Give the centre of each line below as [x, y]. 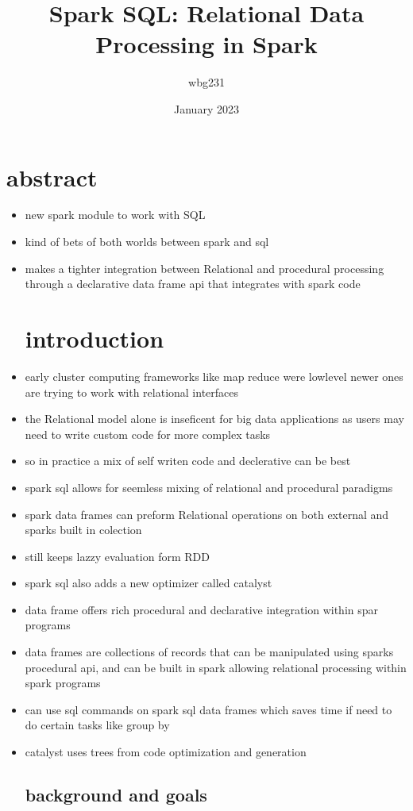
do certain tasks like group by [97, 725]
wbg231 [206, 82]
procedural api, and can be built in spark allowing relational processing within [216, 667]
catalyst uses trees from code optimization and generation [166, 752]
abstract [52, 177]
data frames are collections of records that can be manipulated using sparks [209, 652]
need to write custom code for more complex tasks [148, 434]
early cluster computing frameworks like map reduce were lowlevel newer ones [214, 376]
